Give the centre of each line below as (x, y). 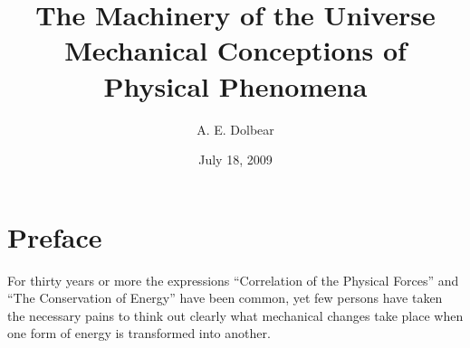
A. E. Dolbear (235, 129)
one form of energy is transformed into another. (139, 333)
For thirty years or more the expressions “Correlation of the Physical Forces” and (233, 280)
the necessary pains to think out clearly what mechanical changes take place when (235, 315)
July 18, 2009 (235, 160)
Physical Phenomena (235, 85)
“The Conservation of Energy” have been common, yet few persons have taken (225, 298)
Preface (55, 236)
